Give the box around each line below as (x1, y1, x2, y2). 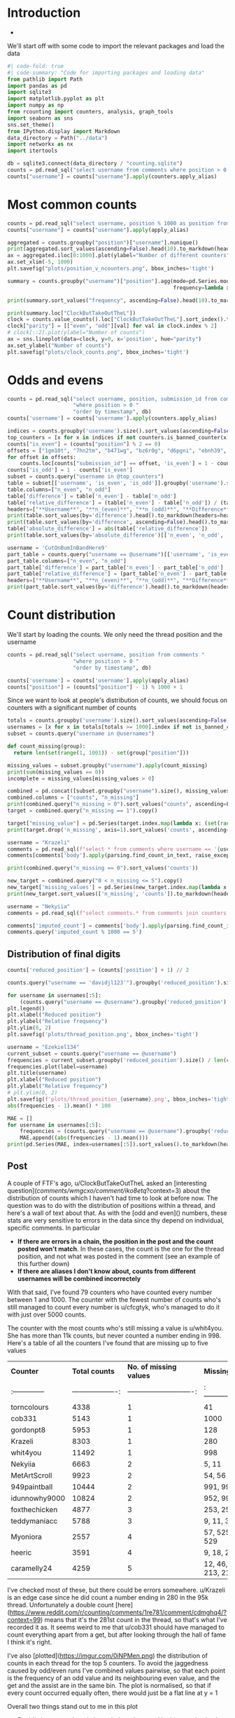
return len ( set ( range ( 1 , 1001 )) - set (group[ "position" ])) (13, 749, 190, 756)
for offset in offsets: (7, 453, 77, 460)
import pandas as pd (7, 82, 68, 89)
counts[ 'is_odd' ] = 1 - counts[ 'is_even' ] (7, 467, 133, 474)
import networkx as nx (7, 141, 73, 148)
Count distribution (7, 607, 116, 623)
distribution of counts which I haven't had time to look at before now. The (7, 1193, 218, 1202)
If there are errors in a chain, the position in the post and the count (17, 1237, 214, 1245)
